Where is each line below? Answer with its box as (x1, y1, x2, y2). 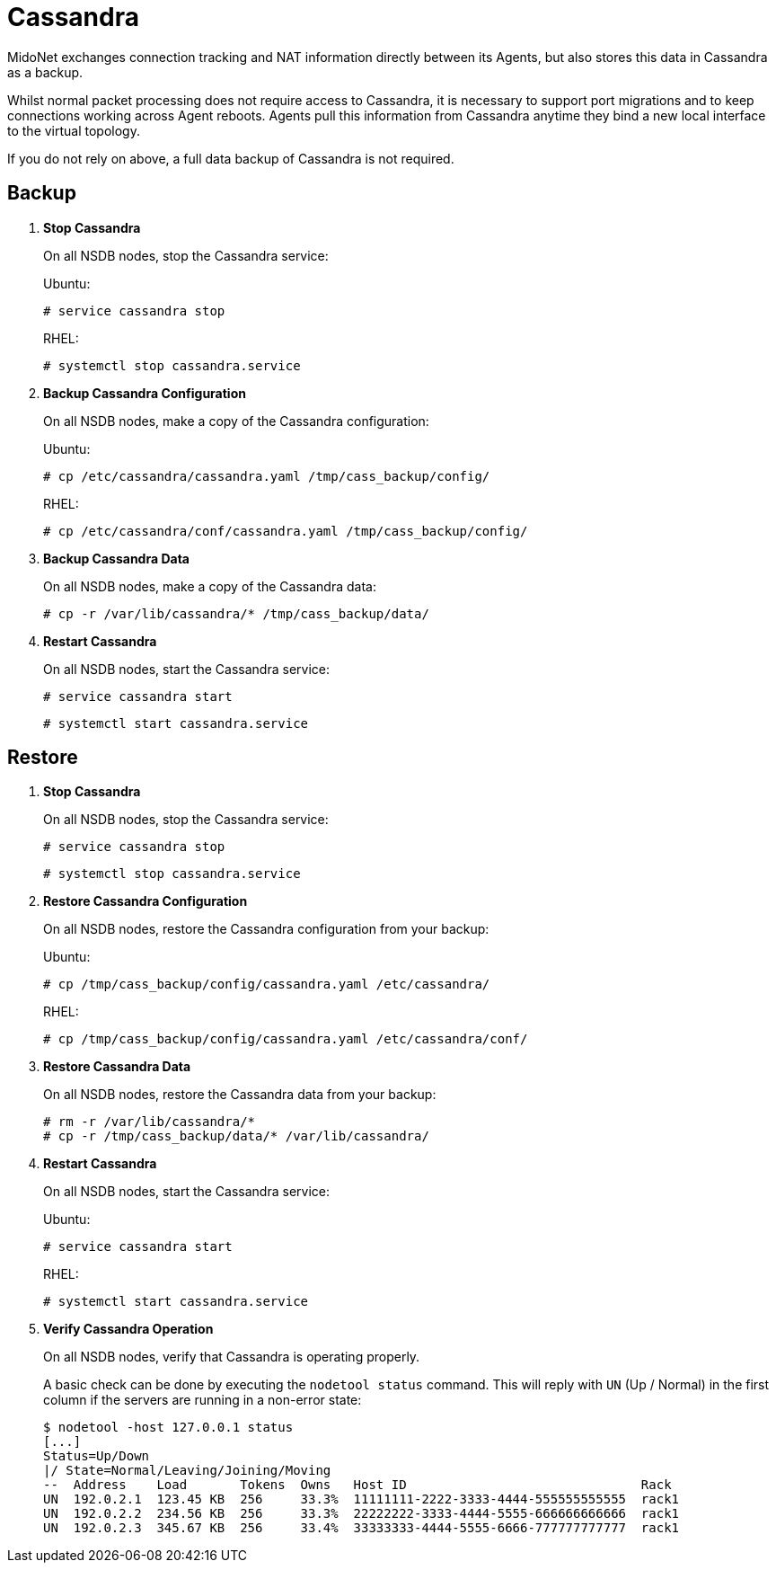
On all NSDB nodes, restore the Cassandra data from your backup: (43, 1087, 436, 1103)
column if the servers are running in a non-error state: (43, 1392, 362, 1408)
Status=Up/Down (43, 1449, 150, 1464)
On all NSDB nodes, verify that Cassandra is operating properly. (43, 1349, 420, 1365)
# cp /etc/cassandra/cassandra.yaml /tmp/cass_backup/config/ (43, 468, 490, 483)
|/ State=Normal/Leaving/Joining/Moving (43, 1463, 331, 1478)
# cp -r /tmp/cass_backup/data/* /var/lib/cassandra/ (43, 1129, 429, 1144)
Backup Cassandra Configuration (43, 385, 246, 401)
